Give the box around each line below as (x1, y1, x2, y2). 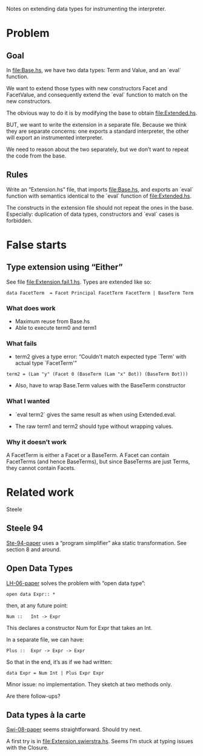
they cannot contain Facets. (6, 464, 76, 472)
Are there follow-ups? (6, 692, 61, 700)
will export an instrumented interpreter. (6, 134, 104, 141)
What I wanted (6, 397, 50, 406)
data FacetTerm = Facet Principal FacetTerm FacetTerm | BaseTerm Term (6, 290, 194, 296)
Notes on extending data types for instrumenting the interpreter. (6, 5, 167, 12)
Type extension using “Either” (6, 262, 123, 272)
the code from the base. (6, 152, 67, 159)
